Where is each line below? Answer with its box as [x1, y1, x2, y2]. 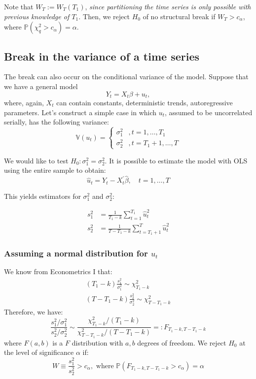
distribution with [72, 337, 123, 347]
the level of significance [4, 347, 74, 357]
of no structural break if [143, 11, 216, 21]
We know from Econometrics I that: [4, 266, 112, 277]
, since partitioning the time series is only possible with [85, 1, 251, 11]
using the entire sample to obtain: [4, 165, 106, 175]
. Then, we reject [78, 11, 130, 21]
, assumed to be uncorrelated [165, 107, 253, 117]
